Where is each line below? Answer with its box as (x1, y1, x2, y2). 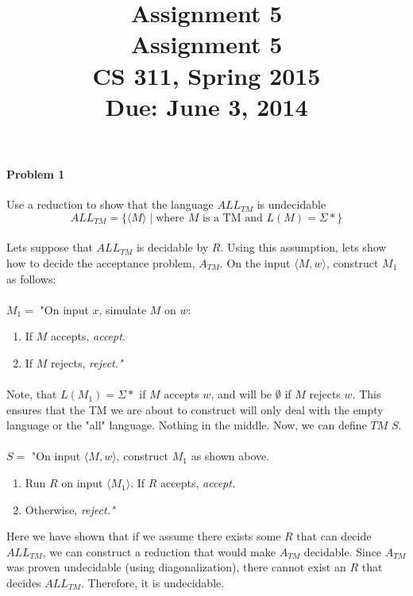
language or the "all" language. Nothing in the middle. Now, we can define (6, 417, 367, 433)
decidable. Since (303, 543, 382, 559)
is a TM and (202, 212, 263, 224)
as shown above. (191, 448, 270, 464)
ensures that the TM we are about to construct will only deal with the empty (6, 401, 384, 417)
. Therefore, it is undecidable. (80, 575, 225, 591)
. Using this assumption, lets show (220, 239, 387, 256)
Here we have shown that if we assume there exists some (6, 528, 281, 544)
